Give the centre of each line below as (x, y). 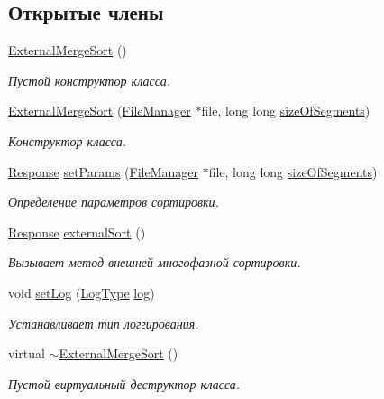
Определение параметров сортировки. (114, 202)
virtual (27, 353)
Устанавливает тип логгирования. (104, 323)
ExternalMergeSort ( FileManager (100, 111)
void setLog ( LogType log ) (82, 292)
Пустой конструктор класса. (89, 80)
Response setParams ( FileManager (103, 171)
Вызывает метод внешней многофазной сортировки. (155, 262)
